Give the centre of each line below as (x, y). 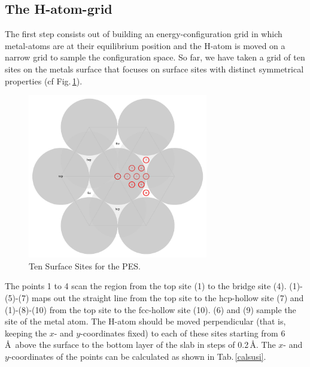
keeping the (26, 333)
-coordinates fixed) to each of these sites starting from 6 (183, 333)
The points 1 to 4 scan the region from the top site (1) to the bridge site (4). (146, 286)
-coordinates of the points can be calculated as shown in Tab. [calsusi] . (137, 356)
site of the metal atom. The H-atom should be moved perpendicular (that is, (145, 321)
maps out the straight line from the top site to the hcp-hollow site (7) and (168, 298)
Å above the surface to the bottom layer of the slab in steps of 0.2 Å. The (140, 345)
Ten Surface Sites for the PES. (85, 266)
